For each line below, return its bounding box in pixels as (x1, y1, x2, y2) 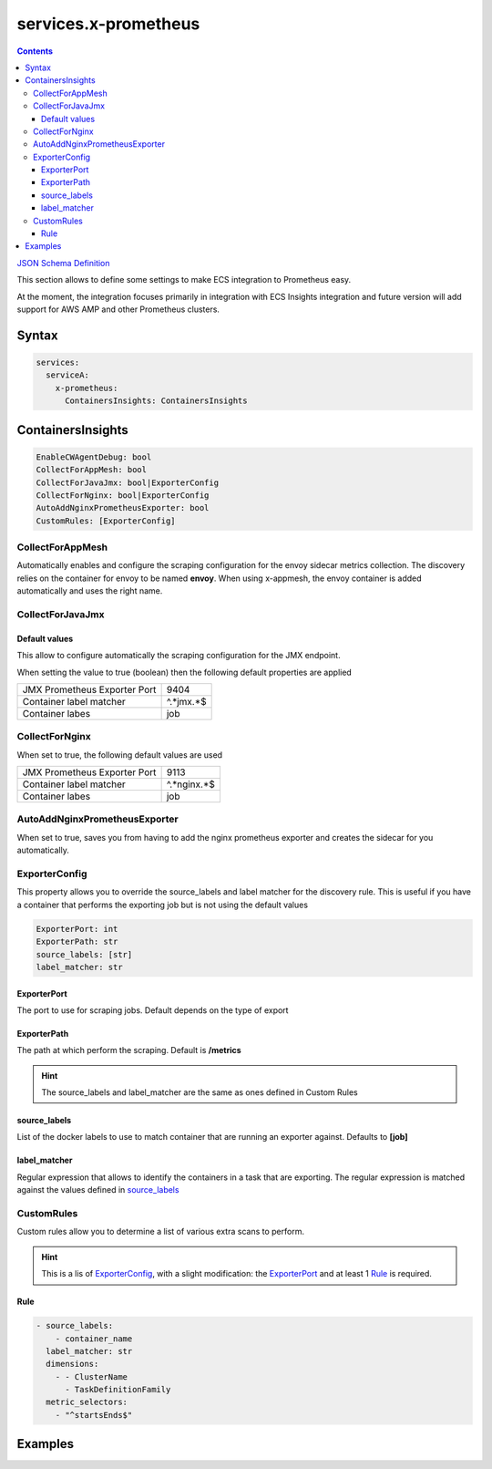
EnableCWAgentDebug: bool (36, 451, 152, 462)
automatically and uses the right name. (16, 585, 163, 596)
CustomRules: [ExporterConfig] (36, 515, 177, 526)
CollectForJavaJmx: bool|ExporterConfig (36, 477, 219, 488)
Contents (16, 46, 54, 57)
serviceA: (46, 370, 90, 380)
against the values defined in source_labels (16, 1185, 179, 1195)
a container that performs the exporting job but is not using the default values (16, 899, 309, 910)
